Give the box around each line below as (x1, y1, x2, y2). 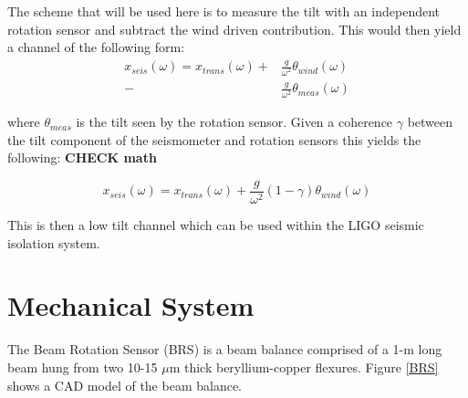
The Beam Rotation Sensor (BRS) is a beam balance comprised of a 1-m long (7, 340, 442, 359)
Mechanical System (7, 287, 255, 324)
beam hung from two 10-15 (7, 357, 158, 376)
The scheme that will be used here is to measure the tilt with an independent (7, 2, 441, 20)
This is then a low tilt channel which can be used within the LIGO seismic (7, 215, 424, 235)
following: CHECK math (7, 148, 157, 167)
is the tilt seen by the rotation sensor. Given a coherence (76, 112, 393, 131)
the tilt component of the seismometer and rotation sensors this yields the (7, 130, 421, 149)
